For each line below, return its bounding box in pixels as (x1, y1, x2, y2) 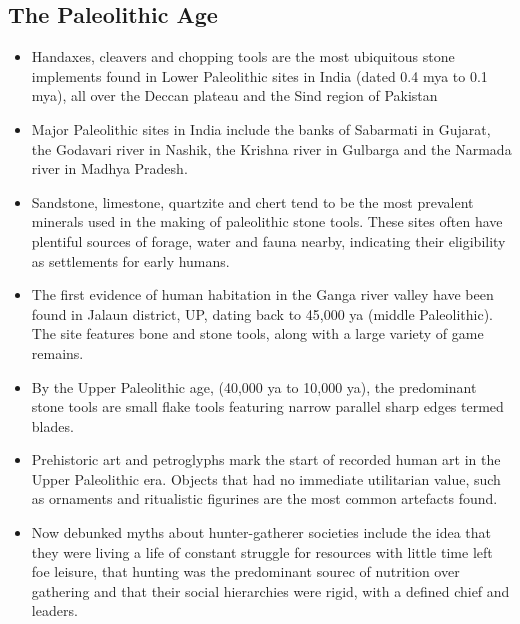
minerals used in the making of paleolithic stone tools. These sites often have (31, 211, 503, 232)
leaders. (31, 600, 78, 621)
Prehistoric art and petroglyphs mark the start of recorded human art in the (31, 449, 501, 470)
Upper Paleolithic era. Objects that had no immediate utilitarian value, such (31, 468, 501, 489)
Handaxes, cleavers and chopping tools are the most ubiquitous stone (31, 46, 455, 67)
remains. (31, 342, 84, 363)
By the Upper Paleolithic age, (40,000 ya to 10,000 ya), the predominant (31, 376, 477, 397)
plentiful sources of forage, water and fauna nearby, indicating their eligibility (31, 230, 506, 251)
